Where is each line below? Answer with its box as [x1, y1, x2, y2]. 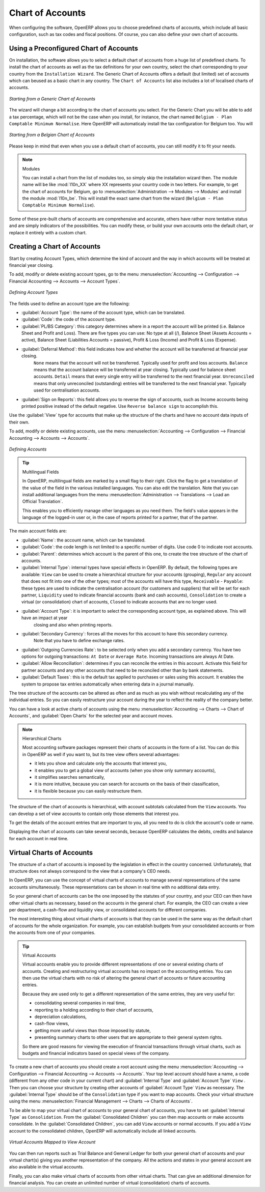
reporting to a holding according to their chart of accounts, [34, 1007, 154, 1013]
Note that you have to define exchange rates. [33, 638, 125, 644]
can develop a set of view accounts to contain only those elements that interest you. [9, 811, 180, 817]
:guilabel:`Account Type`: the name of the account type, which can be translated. [21, 310, 185, 315]
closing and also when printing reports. [33, 622, 113, 627]
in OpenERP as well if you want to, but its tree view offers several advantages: [22, 751, 180, 757]
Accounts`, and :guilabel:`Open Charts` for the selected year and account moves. [9, 713, 173, 719]
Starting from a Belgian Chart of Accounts [9, 132, 95, 138]
